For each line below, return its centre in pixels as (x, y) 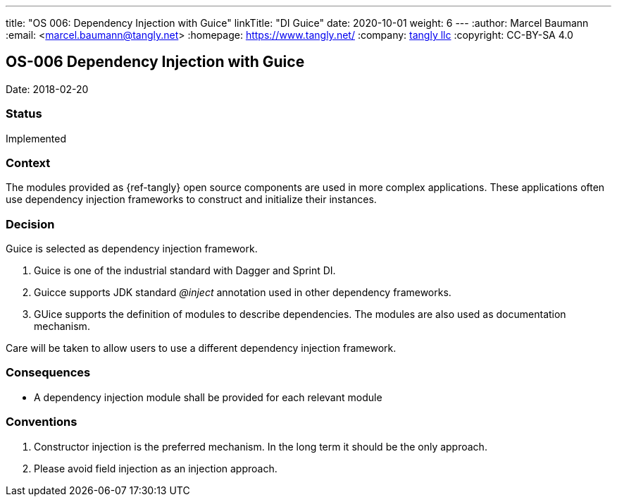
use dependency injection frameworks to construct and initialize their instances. (191, 200)
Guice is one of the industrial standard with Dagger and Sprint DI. (185, 271)
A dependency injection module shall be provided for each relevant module (208, 397)
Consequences (48, 373)
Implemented (36, 138)
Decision (30, 224)
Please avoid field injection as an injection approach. (156, 468)
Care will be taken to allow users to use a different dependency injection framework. (201, 348)
